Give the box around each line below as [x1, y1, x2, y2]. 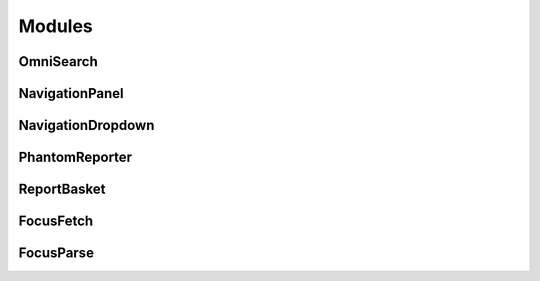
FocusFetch [18, 213, 94, 230]
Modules [18, 15, 94, 37]
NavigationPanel [18, 85, 124, 102]
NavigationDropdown [18, 117, 155, 134]
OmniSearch [18, 53, 99, 70]
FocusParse [18, 245, 95, 262]
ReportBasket [18, 181, 106, 198]
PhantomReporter [18, 149, 133, 166]
